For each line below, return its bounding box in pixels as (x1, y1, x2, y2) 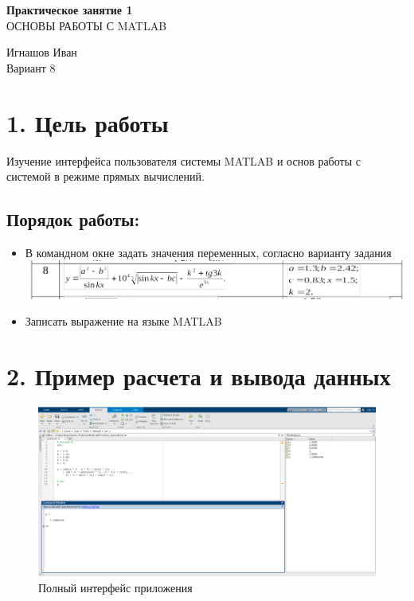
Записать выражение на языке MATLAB (25, 313, 222, 330)
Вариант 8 (6, 59, 56, 76)
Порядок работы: (6, 207, 140, 232)
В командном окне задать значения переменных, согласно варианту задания (25, 244, 392, 260)
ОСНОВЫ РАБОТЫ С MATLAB (6, 17, 167, 33)
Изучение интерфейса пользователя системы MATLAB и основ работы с (6, 152, 361, 169)
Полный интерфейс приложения (38, 579, 193, 595)
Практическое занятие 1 (6, 2, 133, 18)
